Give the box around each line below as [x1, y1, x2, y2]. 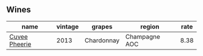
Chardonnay [84, 36, 120, 44]
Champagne [125, 32, 161, 41]
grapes [91, 22, 113, 30]
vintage [56, 22, 79, 30]
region [140, 22, 159, 30]
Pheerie [9, 40, 31, 48]
